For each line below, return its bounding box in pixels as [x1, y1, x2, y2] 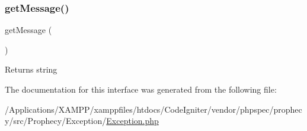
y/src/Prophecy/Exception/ [5, 114, 107, 127]
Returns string [5, 63, 57, 76]
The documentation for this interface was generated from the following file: [5, 83, 277, 95]
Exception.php [106, 114, 159, 127]
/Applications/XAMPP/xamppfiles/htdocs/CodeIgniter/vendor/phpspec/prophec [5, 103, 302, 115]
